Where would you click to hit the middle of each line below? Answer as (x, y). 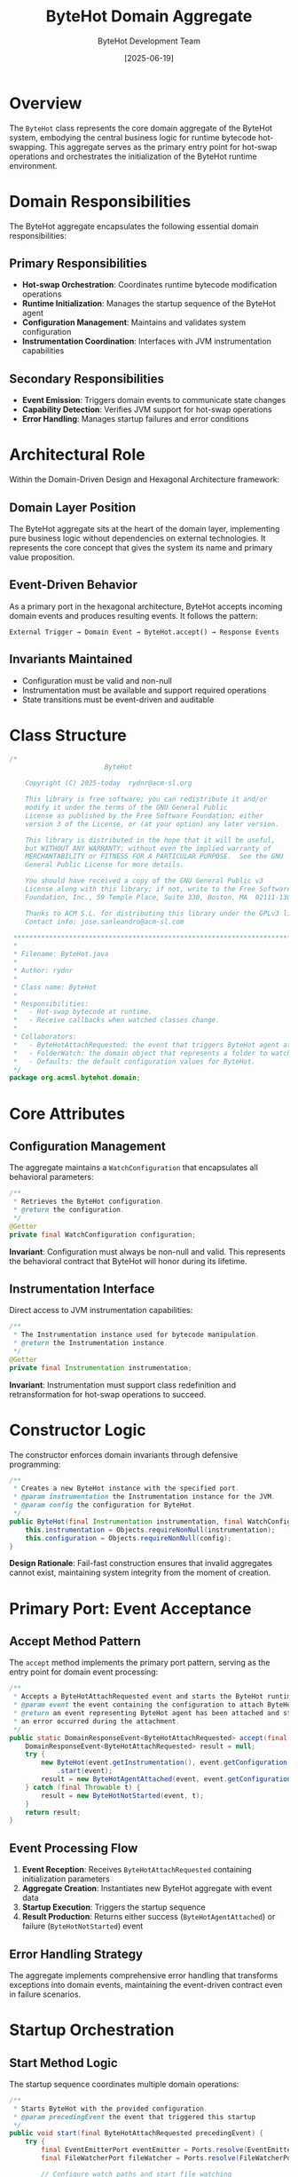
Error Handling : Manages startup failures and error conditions (135, 419)
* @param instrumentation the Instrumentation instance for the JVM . (144, 1497)
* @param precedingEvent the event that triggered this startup (134, 2117)
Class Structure (68, 735)
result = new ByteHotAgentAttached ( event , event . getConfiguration (166, 1779)
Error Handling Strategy (76, 1954)
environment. (33, 165)
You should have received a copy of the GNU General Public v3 (145, 881)
